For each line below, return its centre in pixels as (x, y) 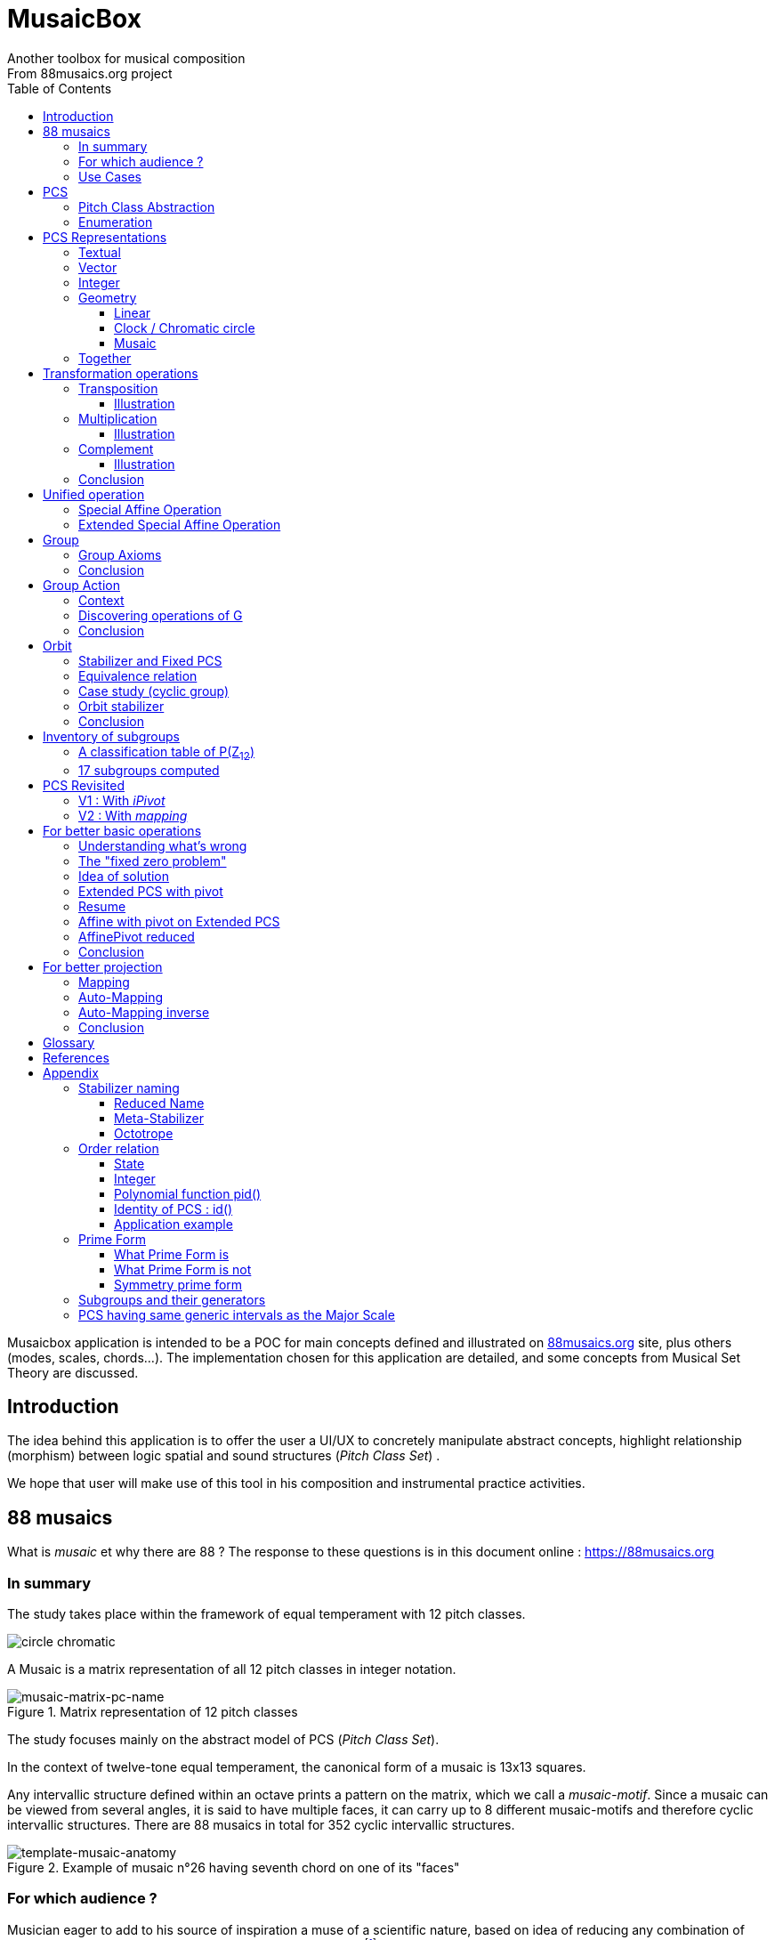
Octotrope (144, 1133)
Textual (100, 252)
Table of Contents (60, 88)
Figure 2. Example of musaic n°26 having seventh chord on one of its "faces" (234, 1867)
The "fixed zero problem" (153, 861)
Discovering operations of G (161, 615)
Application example (174, 1224)
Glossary (69, 1042)
